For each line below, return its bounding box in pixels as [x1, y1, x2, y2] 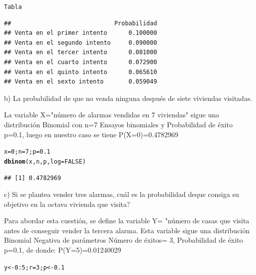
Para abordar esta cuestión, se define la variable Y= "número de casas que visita [4, 215, 250, 226]
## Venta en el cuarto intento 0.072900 [4, 59, 157, 66]
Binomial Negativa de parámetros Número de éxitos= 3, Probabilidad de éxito [4, 235, 243, 245]
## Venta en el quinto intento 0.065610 [4, 68, 157, 76]
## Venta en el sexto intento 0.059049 [4, 78, 157, 86]
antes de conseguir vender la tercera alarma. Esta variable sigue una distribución [4, 225, 250, 235]
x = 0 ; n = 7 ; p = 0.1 [4, 148, 51, 156]
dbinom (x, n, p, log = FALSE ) [4, 158, 86, 165]
